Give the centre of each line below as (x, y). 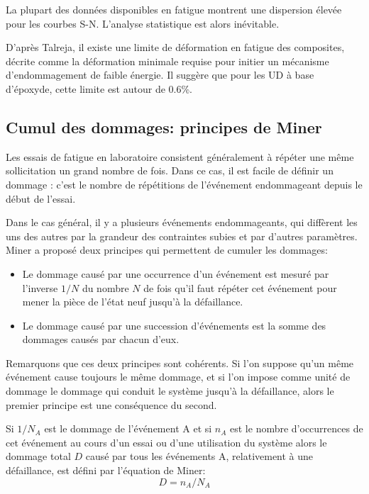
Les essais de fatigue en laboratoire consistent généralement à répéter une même (180, 156)
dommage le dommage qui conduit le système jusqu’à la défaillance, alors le (170, 391)
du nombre (105, 287)
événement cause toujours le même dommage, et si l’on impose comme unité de (178, 377)
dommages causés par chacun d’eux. (101, 339)
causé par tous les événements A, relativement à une (199, 456)
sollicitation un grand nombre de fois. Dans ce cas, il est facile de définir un (170, 170)
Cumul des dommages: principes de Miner (164, 127)
